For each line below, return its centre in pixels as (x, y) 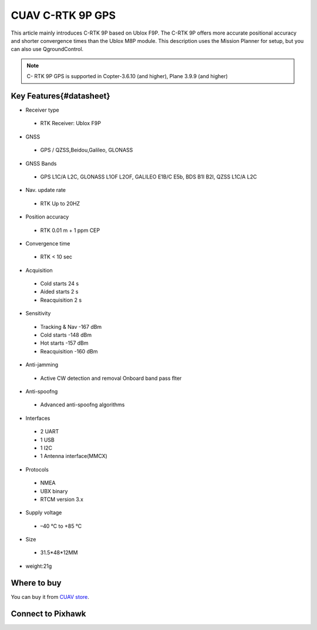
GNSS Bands (41, 163)
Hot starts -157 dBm (64, 343)
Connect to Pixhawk (48, 614)
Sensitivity (38, 314)
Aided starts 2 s (59, 292)
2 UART (50, 432)
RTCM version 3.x (62, 499)
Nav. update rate (45, 190)
